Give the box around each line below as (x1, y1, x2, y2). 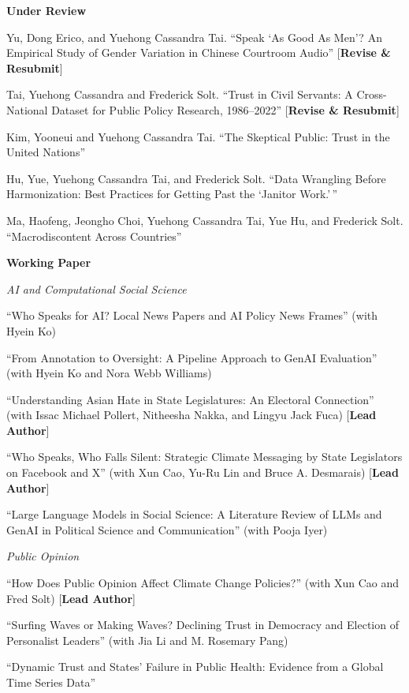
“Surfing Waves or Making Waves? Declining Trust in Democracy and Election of (6, 616, 399, 633)
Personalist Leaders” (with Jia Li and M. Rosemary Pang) (6, 631, 288, 648)
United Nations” (6, 144, 86, 160)
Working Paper (6, 254, 91, 271)
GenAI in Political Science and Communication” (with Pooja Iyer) (6, 521, 328, 538)
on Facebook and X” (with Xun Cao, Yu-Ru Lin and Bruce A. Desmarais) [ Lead (6, 464, 399, 481)
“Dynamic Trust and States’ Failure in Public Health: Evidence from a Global (6, 658, 384, 675)
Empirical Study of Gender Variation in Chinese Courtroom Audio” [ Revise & (6, 44, 391, 61)
